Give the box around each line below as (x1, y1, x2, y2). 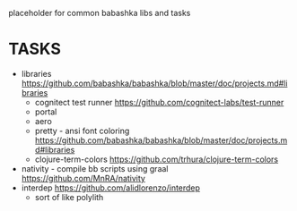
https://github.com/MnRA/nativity (21, 173, 145, 183)
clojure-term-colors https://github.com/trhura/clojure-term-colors (34, 154, 279, 165)
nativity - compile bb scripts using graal (21, 163, 169, 173)
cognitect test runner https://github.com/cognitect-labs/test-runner (34, 97, 284, 107)
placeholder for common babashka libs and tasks (8, 8, 191, 18)
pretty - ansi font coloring (34, 125, 130, 136)
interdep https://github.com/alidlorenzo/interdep (21, 182, 201, 193)
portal (34, 106, 57, 117)
